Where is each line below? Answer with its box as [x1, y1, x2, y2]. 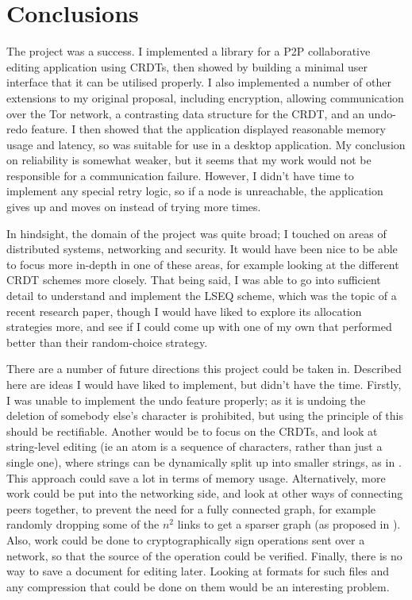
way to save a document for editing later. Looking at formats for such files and [6, 563, 390, 579]
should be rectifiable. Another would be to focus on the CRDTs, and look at [6, 422, 378, 439]
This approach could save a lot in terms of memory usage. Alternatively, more [6, 469, 386, 486]
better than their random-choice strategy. [6, 333, 208, 350]
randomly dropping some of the [6, 516, 160, 533]
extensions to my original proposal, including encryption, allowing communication [6, 89, 404, 106]
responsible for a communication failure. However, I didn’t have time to [6, 167, 354, 183]
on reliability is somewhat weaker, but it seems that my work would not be [6, 152, 372, 168]
